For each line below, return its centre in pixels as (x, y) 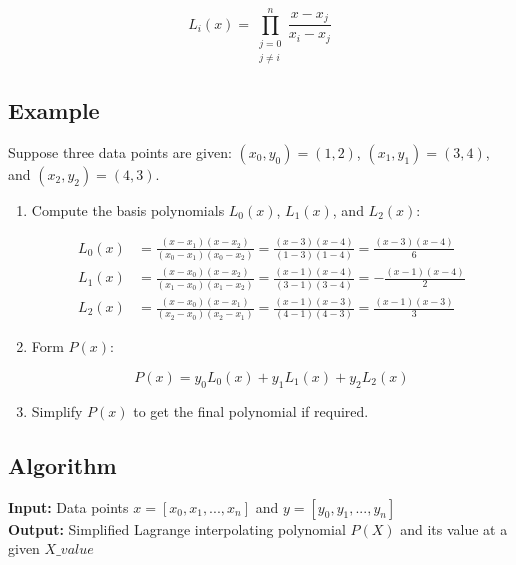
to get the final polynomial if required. (251, 410)
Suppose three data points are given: (120, 151)
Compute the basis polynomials (128, 209)
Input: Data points (68, 506)
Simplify (57, 410)
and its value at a (454, 528)
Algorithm (62, 464)
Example (54, 109)
